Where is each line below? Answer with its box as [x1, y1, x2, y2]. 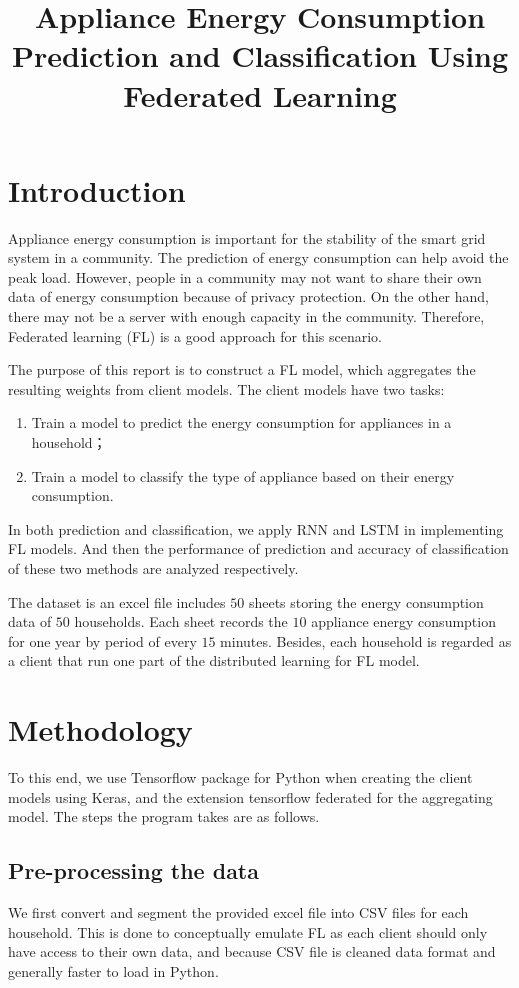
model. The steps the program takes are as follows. [8, 806, 320, 827]
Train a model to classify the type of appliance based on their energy [31, 465, 455, 486]
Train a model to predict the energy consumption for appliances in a [31, 412, 452, 433]
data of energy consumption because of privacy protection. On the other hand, [8, 286, 490, 307]
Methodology [8, 709, 193, 750]
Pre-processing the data [8, 855, 259, 886]
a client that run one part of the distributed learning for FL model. [8, 650, 420, 671]
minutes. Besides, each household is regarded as [220, 630, 512, 651]
